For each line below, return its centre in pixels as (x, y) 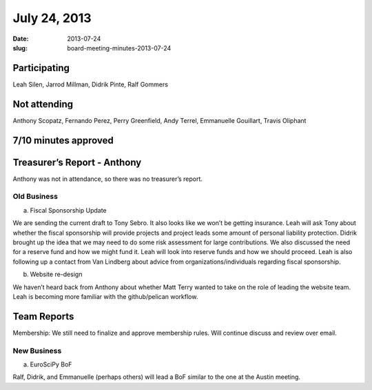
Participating (41, 68)
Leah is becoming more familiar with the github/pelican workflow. (105, 296)
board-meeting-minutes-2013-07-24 (119, 48)
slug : (20, 48)
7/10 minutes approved (63, 140)
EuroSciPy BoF (51, 364)
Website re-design (56, 274)
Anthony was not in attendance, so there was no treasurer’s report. (108, 179)
